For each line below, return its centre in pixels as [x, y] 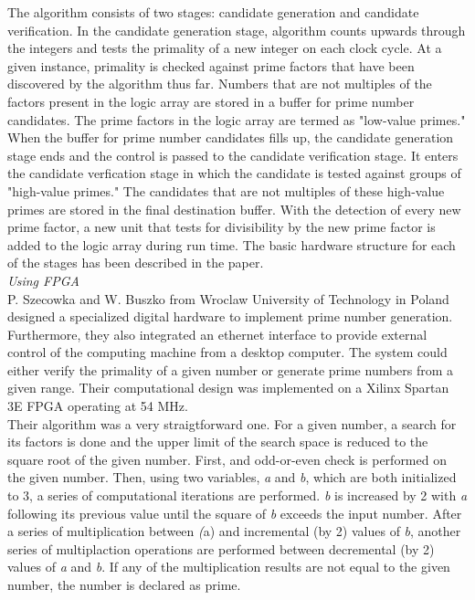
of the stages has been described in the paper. [136, 263]
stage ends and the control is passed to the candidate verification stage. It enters [233, 155]
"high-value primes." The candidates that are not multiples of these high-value [226, 190]
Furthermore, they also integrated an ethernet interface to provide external [217, 334]
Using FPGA [43, 280]
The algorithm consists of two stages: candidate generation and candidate [213, 12]
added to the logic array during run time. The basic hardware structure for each [232, 244]
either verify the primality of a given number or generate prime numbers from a [231, 369]
